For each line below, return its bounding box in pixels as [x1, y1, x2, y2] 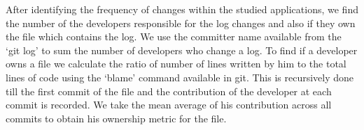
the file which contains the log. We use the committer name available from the [6, 29, 342, 44]
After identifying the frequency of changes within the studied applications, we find [6, 2, 358, 16]
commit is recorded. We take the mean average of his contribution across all [6, 97, 332, 112]
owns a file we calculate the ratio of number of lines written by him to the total [6, 56, 346, 71]
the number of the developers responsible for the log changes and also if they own [6, 15, 356, 30]
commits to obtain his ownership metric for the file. [6, 111, 227, 125]
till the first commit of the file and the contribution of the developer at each [6, 83, 332, 98]
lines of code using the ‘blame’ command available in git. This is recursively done [6, 70, 354, 84]
